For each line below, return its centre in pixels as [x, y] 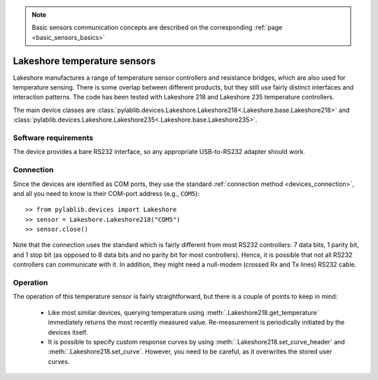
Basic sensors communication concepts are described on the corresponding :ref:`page [157, 27]
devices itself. [68, 332]
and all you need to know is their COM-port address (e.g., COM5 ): [106, 193]
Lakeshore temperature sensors [84, 61]
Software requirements [53, 138]
